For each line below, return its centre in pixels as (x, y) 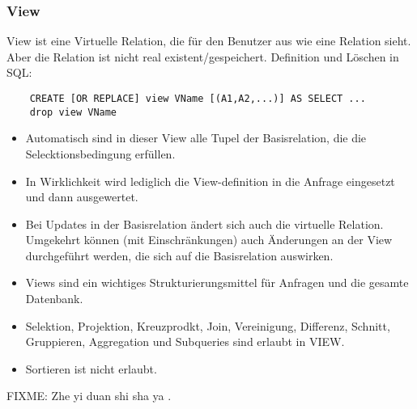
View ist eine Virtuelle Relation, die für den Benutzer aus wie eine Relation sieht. (209, 41)
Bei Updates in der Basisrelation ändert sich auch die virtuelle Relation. (204, 223)
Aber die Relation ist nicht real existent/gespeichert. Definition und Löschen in (203, 56)
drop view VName (73, 112)
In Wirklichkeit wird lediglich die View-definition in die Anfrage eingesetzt (210, 181)
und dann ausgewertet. (82, 197)
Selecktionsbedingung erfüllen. (100, 153)
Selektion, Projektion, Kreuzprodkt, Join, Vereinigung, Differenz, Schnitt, (208, 325)
